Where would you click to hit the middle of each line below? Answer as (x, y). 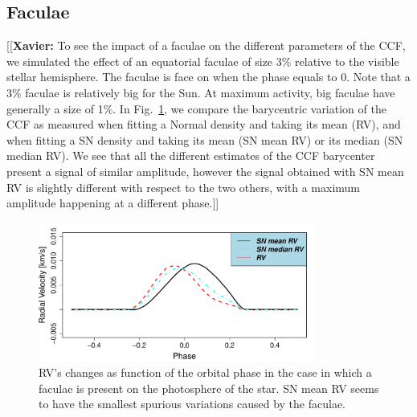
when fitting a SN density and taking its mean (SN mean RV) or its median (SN (205, 139)
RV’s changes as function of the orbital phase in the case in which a (205, 372)
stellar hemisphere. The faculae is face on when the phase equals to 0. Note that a (208, 77)
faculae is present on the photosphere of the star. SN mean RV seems (209, 388)
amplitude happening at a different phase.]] (113, 203)
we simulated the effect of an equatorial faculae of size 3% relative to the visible (203, 61)
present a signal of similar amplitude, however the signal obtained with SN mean (205, 171)
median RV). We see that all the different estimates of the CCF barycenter (191, 155)
